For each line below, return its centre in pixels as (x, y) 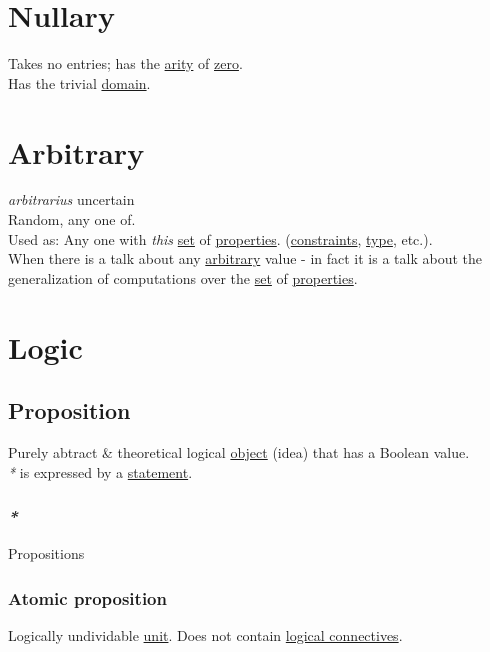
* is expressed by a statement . (100, 471)
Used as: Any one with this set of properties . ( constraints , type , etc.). (220, 238)
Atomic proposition (87, 597)
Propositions (46, 553)
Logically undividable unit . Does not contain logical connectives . (205, 635)
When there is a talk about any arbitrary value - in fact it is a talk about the (245, 258)
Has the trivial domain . (79, 82)
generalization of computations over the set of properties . (183, 277)
